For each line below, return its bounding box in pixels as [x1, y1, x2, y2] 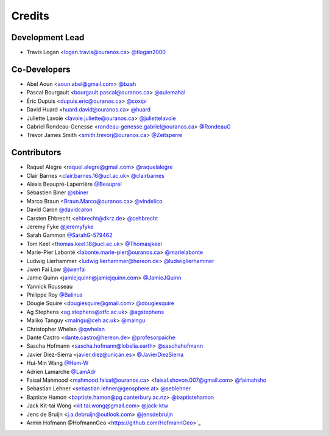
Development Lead [11, 32, 85, 43]
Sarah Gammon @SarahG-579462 [26, 231, 113, 239]
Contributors [11, 147, 62, 158]
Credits [11, 9, 50, 23]
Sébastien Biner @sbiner [26, 189, 89, 196]
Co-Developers [11, 64, 71, 74]
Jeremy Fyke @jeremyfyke [26, 223, 94, 230]
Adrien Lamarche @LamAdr [26, 368, 96, 375]
